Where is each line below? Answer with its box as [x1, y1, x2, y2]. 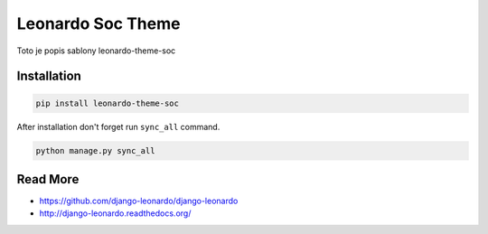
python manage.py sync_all [35, 145, 155, 155]
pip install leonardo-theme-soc [35, 98, 180, 108]
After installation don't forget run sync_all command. [16, 121, 221, 132]
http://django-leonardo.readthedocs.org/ [39, 208, 192, 219]
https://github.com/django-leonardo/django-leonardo [39, 195, 239, 207]
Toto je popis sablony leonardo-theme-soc [16, 45, 176, 56]
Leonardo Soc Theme [16, 14, 181, 33]
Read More [16, 172, 80, 187]
